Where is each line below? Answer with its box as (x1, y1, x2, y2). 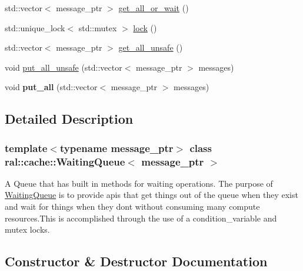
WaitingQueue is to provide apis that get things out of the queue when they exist (5, 189, 298, 201)
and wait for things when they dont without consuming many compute (5, 200, 260, 213)
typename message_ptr (59, 140, 174, 155)
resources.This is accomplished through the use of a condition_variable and (5, 211, 277, 224)
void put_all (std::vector (5, 81, 98, 93)
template (5, 140, 48, 155)
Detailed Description (5, 110, 134, 128)
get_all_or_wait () (118, 2, 189, 14)
